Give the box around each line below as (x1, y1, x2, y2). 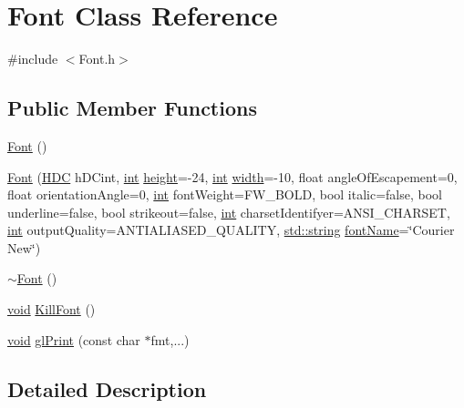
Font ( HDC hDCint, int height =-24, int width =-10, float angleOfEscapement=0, (7, 167, 458, 186)
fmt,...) (150, 330, 190, 349)
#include (7, 49, 58, 68)
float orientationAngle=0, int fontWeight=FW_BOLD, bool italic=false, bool (7, 185, 442, 204)
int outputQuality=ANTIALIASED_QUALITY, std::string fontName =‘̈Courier (7, 220, 455, 240)
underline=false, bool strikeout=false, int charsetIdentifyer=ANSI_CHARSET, (7, 202, 450, 221)
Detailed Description (7, 374, 207, 403)
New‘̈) (7, 238, 41, 257)
